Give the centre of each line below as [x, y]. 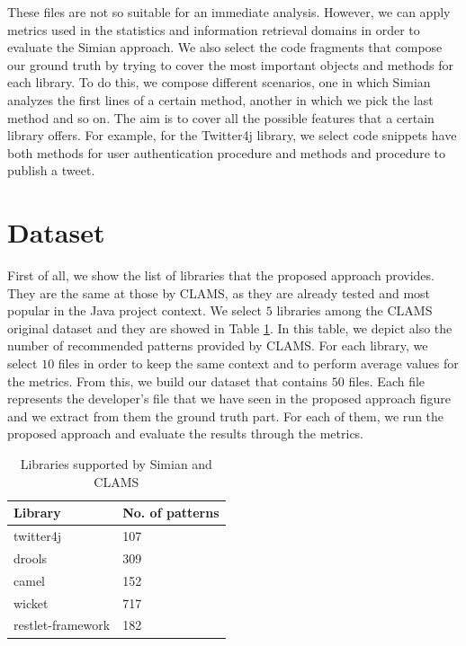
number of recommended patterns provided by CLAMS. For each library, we [218, 345]
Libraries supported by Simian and [116, 464]
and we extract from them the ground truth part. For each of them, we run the [226, 416]
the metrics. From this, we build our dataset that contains [168, 381]
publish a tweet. [51, 170]
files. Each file [387, 381]
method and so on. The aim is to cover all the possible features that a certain [221, 117]
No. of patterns [171, 513]
